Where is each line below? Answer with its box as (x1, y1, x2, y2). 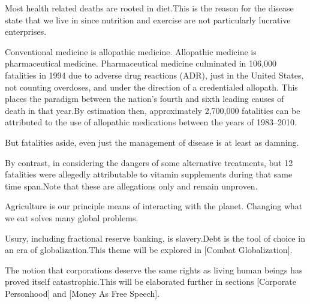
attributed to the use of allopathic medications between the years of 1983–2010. (5, 116, 297, 128)
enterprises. (5, 25, 47, 38)
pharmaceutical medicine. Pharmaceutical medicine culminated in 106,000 (5, 57, 276, 70)
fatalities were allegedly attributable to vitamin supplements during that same (5, 168, 293, 180)
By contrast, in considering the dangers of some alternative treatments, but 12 (5, 156, 293, 168)
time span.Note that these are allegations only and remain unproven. (5, 179, 258, 192)
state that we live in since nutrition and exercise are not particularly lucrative (5, 13, 291, 26)
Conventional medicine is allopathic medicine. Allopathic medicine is (5, 45, 257, 58)
